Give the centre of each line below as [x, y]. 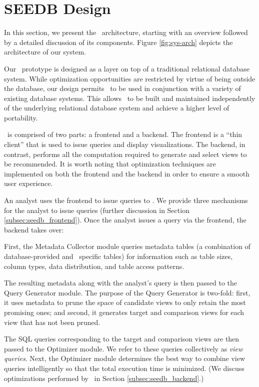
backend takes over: [34, 229]
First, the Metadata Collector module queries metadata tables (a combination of [127, 246]
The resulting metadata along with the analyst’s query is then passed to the [121, 283]
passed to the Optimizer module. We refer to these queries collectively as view [123, 348]
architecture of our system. [45, 52]
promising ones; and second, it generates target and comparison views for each [124, 312]
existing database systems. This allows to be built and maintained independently [130, 98]
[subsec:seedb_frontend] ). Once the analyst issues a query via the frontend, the [125, 220]
